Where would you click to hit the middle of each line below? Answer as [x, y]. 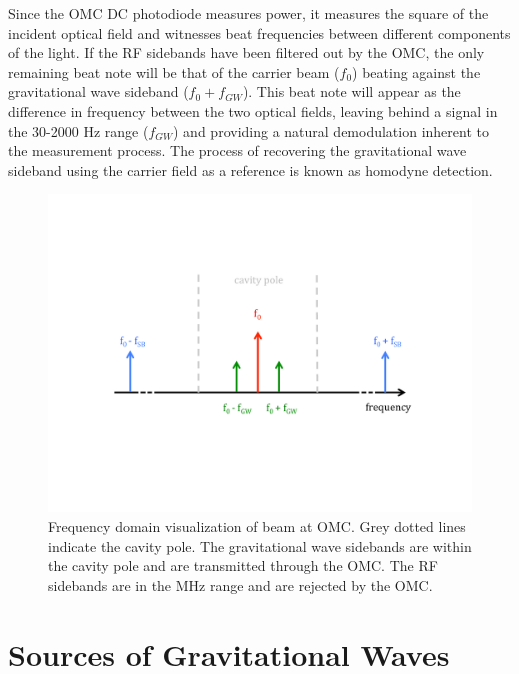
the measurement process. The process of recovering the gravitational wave [237, 150]
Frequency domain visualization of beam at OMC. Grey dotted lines [257, 525]
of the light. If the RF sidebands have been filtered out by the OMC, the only [246, 52]
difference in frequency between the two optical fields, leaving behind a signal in [253, 110]
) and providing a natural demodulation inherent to [331, 130]
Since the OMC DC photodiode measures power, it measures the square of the [248, 13]
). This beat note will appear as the [351, 91]
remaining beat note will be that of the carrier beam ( [174, 71]
